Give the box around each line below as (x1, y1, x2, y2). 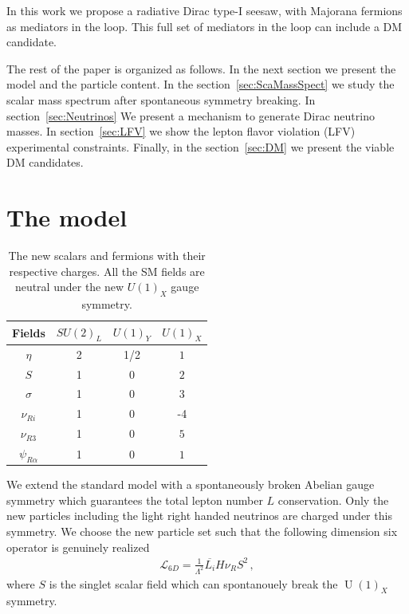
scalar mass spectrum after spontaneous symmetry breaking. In (6, 91, 316, 108)
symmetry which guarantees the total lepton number (6, 491, 263, 508)
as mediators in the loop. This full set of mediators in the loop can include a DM (6, 18, 403, 34)
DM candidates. (6, 154, 84, 171)
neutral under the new (14, 278, 124, 295)
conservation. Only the (277, 491, 389, 508)
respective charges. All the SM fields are (9, 262, 205, 279)
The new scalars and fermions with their (8, 247, 206, 264)
